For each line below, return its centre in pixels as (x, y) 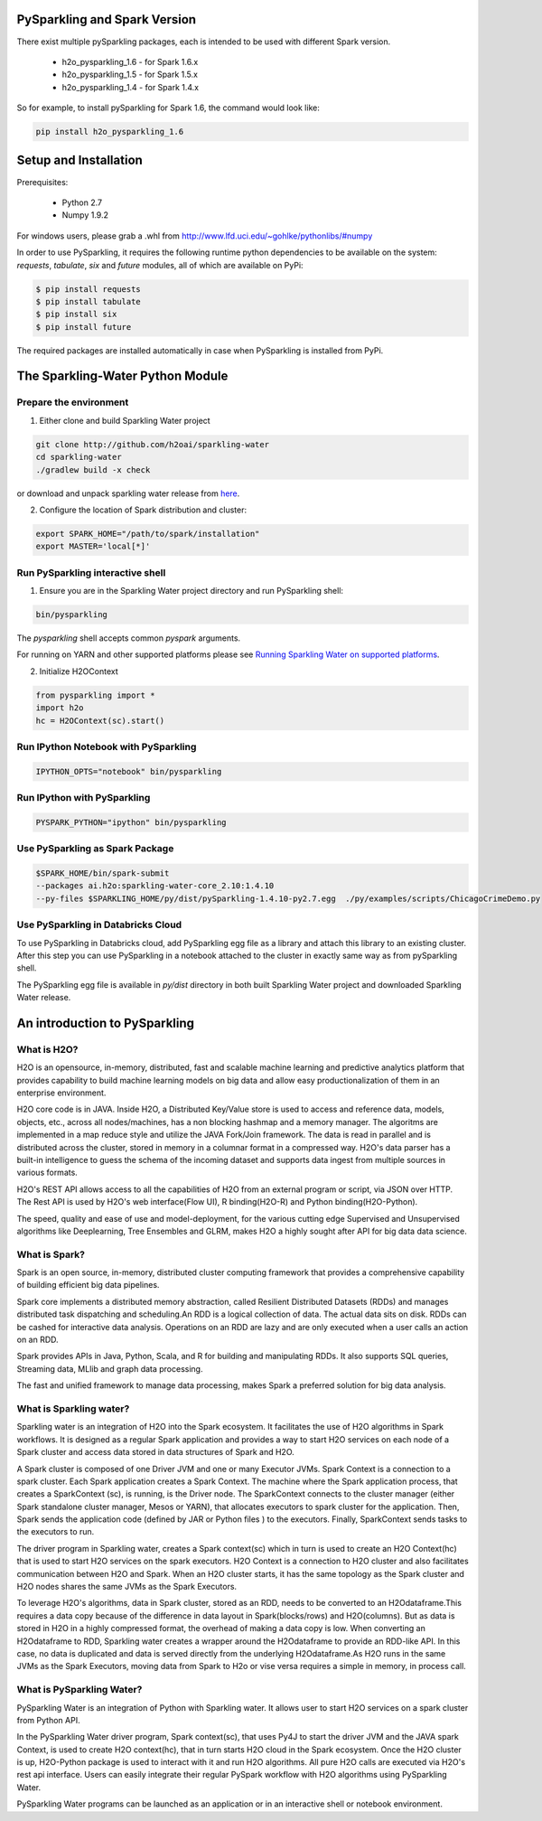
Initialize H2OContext (79, 671)
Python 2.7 (82, 202)
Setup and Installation (80, 160)
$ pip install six (76, 314)
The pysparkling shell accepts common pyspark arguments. (129, 638)
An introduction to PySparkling (105, 1023)
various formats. (47, 1173)
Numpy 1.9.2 (85, 215)
